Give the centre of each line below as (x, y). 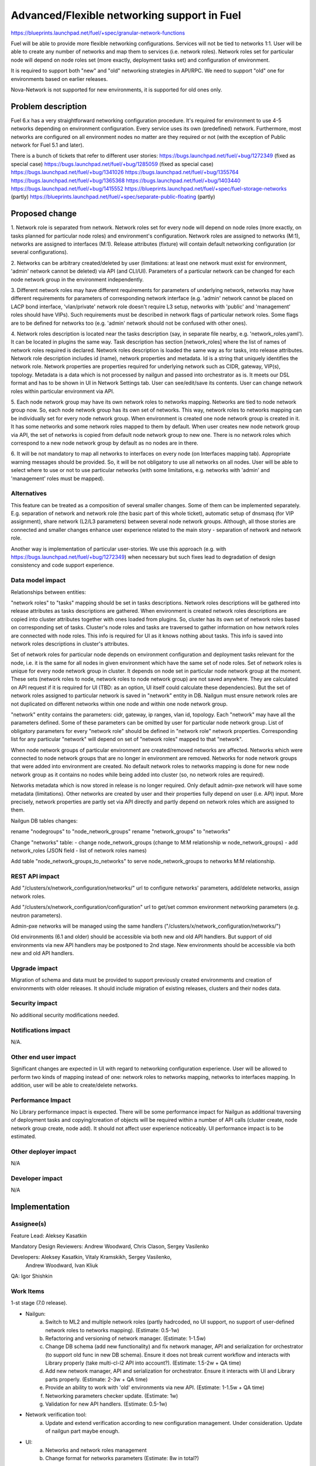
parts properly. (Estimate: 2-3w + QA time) (97, 1379)
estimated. (23, 1136)
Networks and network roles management (96, 1450)
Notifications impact (40, 1030)
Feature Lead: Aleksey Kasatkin (49, 1236)
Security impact (34, 1003)
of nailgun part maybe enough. (83, 1431)
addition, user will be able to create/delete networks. (74, 1085)
